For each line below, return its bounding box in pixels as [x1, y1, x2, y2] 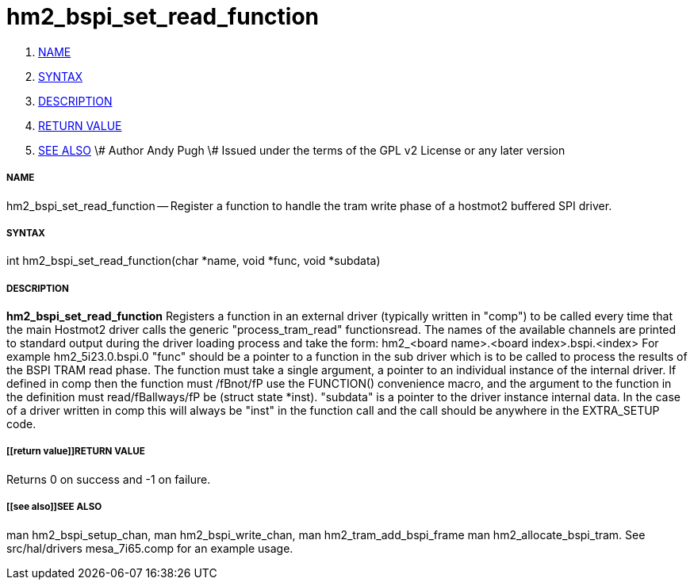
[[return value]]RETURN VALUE [6, 446, 145, 458]
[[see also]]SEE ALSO [6, 501, 102, 513]
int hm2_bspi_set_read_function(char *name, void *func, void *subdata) [6, 254, 381, 268]
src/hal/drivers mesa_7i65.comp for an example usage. [6, 541, 293, 555]
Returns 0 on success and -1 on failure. [6, 472, 211, 486]
